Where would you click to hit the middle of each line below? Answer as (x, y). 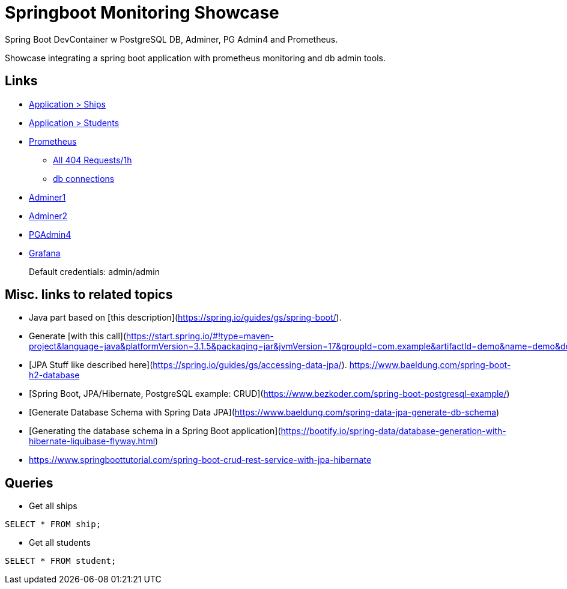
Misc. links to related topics (89, 295)
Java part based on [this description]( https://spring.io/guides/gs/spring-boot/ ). (185, 318)
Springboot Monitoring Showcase (142, 13)
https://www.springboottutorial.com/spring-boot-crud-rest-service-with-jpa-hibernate (200, 460)
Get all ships (53, 506)
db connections (84, 178)
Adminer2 (48, 216)
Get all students (60, 543)
